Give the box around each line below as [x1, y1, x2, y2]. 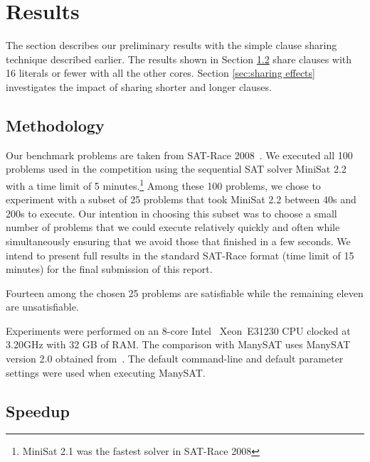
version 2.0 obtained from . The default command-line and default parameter [6, 351, 344, 366]
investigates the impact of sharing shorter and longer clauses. [6, 79, 272, 94]
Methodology [6, 114, 105, 136]
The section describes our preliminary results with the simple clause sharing [6, 38, 337, 53]
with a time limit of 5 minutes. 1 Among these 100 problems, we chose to [6, 176, 321, 193]
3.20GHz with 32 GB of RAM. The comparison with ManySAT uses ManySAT [6, 337, 351, 352]
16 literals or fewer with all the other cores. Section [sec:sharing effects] [6, 65, 315, 80]
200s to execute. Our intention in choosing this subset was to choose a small [6, 205, 337, 220]
